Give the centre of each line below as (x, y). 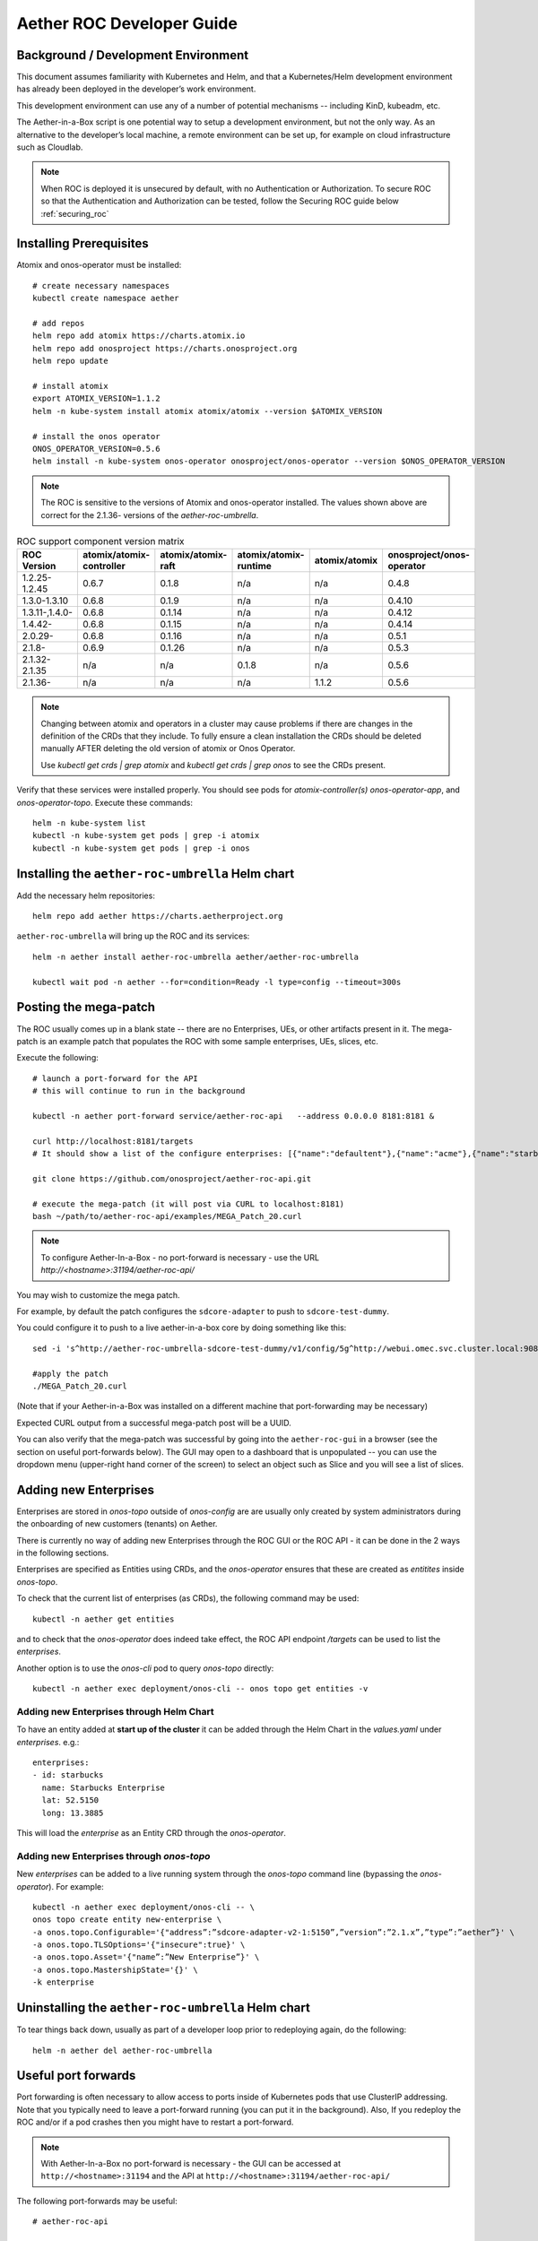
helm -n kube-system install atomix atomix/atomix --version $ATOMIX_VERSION (208, 411)
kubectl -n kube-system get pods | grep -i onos (141, 848)
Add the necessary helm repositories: (86, 896)
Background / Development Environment (133, 55)
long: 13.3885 (73, 1813)
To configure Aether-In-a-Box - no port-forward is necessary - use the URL (180, 1257)
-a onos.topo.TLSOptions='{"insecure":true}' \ (139, 1945)
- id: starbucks (68, 1775)
